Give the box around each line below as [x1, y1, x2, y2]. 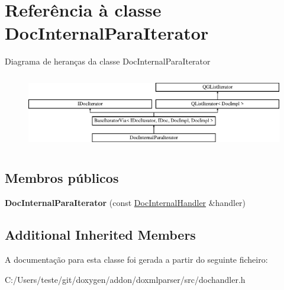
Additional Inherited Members [5, 225, 196, 244]
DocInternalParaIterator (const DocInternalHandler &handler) [5, 196, 246, 209]
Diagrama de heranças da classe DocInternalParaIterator [5, 55, 211, 67]
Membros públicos [5, 169, 119, 187]
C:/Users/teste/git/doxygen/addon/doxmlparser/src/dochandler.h [5, 273, 246, 285]
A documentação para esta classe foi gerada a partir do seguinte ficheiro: [5, 253, 268, 265]
